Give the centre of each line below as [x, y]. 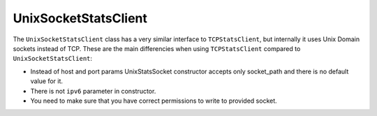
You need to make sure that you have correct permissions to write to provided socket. [154, 101]
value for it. [46, 81]
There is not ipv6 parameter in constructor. [93, 91]
